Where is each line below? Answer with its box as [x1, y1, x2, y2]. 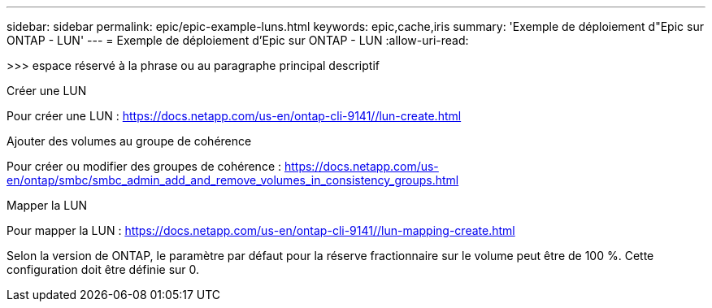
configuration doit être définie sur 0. [7, 262, 200, 276]
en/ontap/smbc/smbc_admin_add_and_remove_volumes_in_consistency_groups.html [7, 173, 459, 187]
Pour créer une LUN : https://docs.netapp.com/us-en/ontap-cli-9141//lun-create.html [7, 109, 462, 123]
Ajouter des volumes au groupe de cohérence [7, 134, 252, 148]
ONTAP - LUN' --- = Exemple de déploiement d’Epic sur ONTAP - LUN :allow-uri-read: [7, 33, 469, 47]
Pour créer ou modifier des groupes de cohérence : [7, 159, 282, 173]
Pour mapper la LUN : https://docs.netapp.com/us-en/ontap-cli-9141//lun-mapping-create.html [7, 223, 515, 237]
